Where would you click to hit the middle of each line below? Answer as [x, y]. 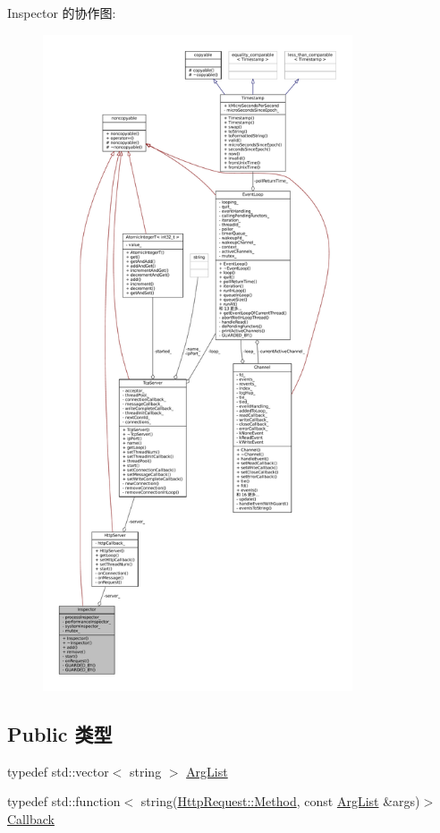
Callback [31, 818]
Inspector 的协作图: [62, 13]
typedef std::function [64, 801]
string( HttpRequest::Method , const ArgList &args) [280, 801]
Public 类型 [60, 733]
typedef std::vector [58, 771]
